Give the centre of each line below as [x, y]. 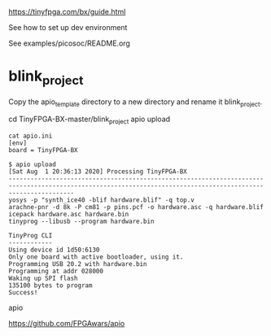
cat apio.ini [31, 136]
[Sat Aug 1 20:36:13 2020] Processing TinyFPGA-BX [98, 172]
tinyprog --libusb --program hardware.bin [81, 222]
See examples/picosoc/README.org [69, 43]
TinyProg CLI [31, 236]
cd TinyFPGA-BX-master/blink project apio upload [90, 120]
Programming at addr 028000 [56, 272]
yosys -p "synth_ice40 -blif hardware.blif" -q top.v [102, 200]
